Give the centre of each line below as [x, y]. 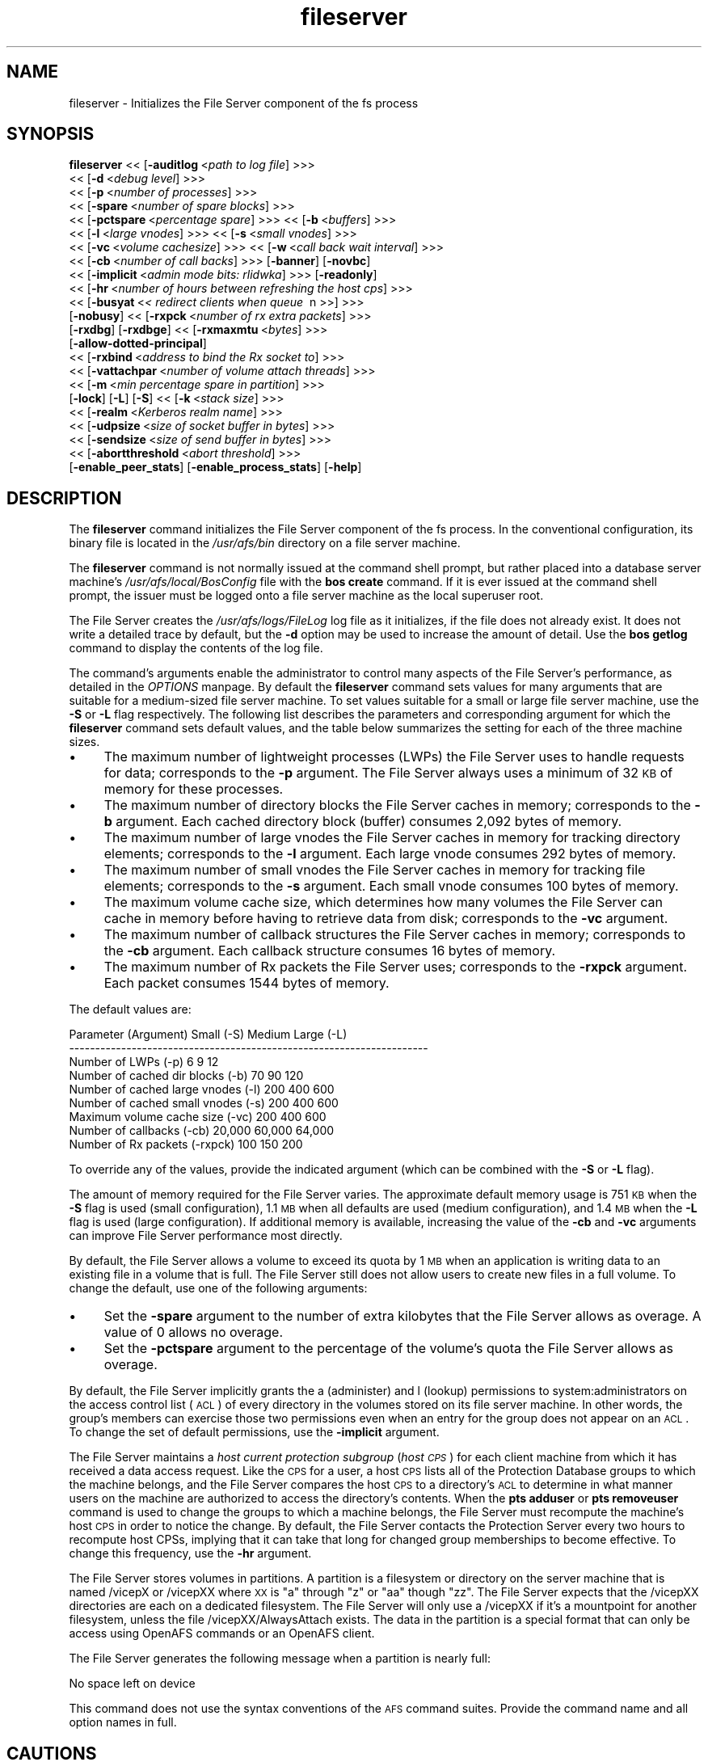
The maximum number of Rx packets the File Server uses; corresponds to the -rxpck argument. [396, 967]
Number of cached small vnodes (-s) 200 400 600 [204, 1103]
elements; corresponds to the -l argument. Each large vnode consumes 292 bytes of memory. [390, 854]
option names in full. [123, 1722]
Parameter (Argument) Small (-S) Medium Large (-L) [208, 1035]
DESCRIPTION [64, 498]
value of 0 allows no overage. [194, 1332]
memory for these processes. [194, 789]
